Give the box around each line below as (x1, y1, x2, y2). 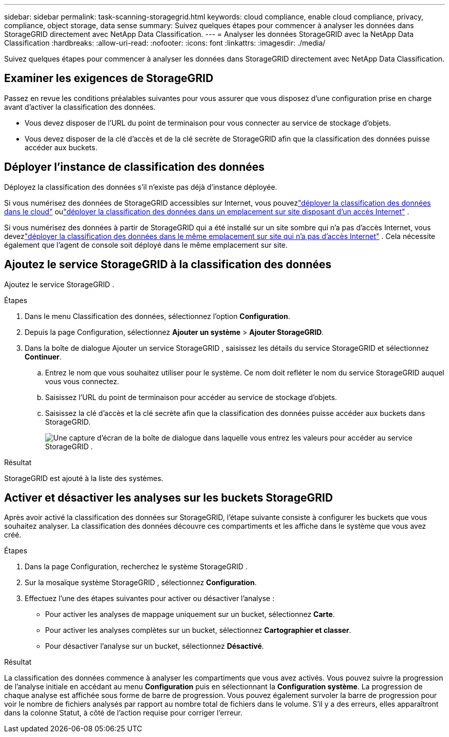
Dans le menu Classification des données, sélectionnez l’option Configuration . (25, 311, 290, 321)
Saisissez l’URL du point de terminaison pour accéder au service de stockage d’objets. (45, 392, 337, 402)
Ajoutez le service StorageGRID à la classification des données (4, 258, 332, 271)
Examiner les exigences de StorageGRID (4, 72, 214, 85)
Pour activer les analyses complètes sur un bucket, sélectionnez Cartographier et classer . (45, 626, 352, 635)
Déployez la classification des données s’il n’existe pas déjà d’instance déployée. (4, 182, 277, 191)
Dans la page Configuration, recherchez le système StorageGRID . (25, 562, 248, 571)
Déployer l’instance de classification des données (4, 161, 265, 174)
